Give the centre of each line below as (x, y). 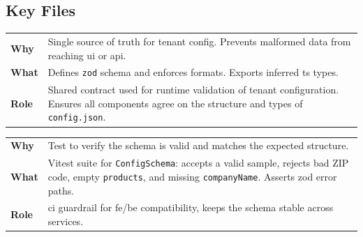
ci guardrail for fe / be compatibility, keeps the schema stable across (191, 207)
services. (66, 221)
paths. (61, 190)
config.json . (77, 117)
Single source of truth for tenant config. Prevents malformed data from (199, 41)
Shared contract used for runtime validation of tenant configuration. (193, 90)
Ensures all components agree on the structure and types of (175, 103)
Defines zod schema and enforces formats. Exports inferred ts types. (193, 72)
